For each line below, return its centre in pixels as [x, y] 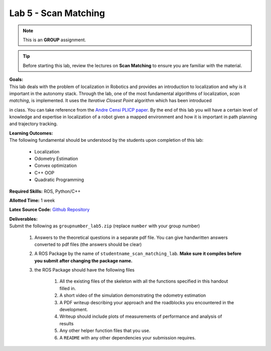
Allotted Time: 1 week [32, 200]
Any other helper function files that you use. [105, 331]
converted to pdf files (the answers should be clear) [88, 244]
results [66, 323]
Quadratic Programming [59, 180]
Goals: [16, 79]
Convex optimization [56, 165]
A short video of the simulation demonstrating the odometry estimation [133, 295]
